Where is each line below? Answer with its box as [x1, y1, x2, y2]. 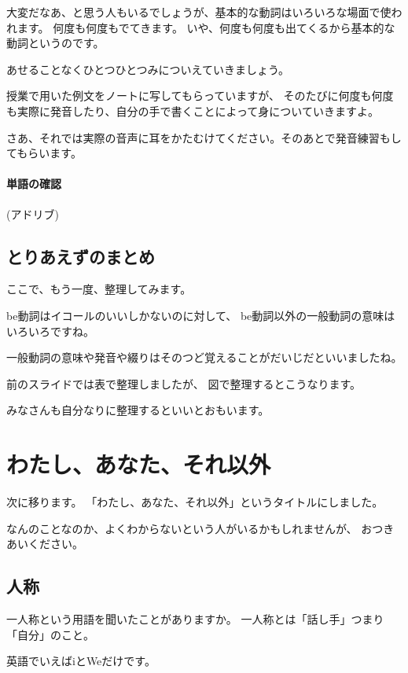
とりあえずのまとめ [6, 244, 155, 268]
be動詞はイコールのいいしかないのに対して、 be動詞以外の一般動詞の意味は [6, 307, 395, 323]
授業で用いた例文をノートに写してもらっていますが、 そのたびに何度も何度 [6, 87, 394, 104]
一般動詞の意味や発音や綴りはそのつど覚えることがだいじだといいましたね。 [6, 349, 402, 366]
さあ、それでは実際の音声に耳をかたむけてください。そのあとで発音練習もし [6, 129, 402, 145]
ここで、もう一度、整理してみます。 [6, 281, 192, 297]
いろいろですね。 [6, 322, 94, 339]
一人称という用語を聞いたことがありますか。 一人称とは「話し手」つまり [6, 611, 384, 627]
